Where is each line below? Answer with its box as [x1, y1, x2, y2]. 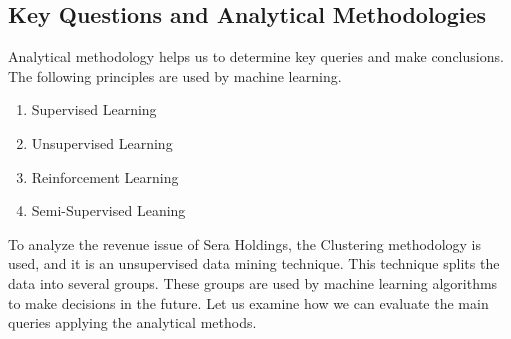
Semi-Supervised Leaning [31, 200, 186, 221]
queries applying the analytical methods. [8, 312, 257, 333]
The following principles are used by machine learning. [8, 65, 342, 86]
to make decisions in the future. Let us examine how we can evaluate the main [8, 292, 489, 313]
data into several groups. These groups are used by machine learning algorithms [8, 272, 498, 293]
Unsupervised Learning [31, 132, 173, 153]
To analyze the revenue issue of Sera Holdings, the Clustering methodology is [8, 233, 481, 254]
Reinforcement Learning [31, 166, 179, 187]
